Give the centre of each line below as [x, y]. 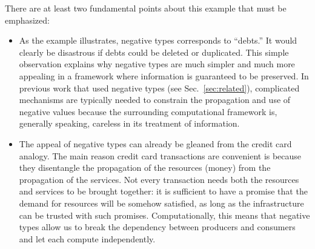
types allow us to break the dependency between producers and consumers [157, 227]
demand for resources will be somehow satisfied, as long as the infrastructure [161, 203]
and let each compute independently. [87, 238]
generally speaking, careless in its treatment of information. [129, 123]
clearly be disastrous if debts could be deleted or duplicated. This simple [154, 52]
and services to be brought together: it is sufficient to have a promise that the [163, 191]
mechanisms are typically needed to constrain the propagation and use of [155, 100]
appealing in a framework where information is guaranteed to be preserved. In [164, 75]
